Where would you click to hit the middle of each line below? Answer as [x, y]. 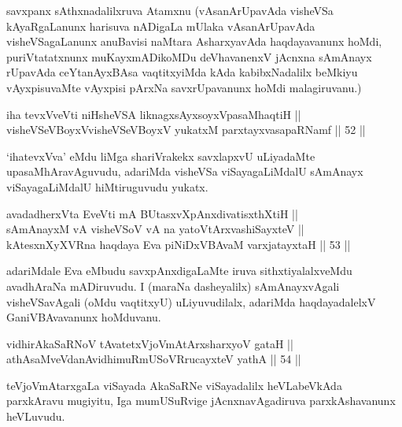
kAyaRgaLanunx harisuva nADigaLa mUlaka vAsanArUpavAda [161, 26]
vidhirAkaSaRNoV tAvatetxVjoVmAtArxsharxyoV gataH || [150, 343]
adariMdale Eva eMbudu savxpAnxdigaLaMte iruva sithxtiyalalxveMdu [179, 271]
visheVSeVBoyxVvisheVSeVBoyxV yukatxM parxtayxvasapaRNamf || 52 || [186, 130]
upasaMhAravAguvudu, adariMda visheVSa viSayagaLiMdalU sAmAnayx [185, 171]
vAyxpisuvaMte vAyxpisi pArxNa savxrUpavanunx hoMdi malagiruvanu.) [184, 87]
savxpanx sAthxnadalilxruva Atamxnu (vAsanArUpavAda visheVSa [170, 10]
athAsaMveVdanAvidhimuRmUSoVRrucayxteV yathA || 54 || [154, 359]
